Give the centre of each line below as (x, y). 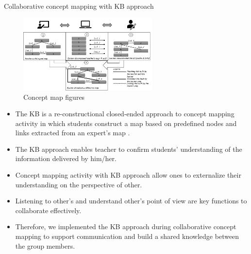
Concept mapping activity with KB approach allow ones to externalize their (128, 174)
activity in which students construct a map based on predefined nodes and (126, 123)
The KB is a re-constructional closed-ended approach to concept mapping (125, 113)
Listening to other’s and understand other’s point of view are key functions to (131, 201)
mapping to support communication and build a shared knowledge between (127, 236)
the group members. (45, 245)
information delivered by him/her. (66, 158)
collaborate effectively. (48, 210)
